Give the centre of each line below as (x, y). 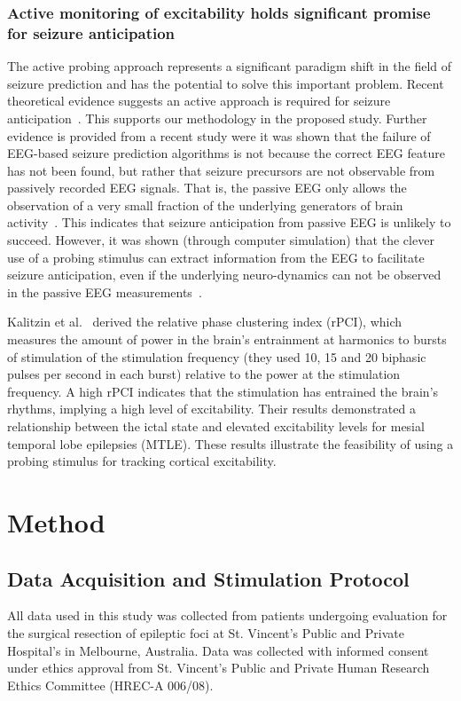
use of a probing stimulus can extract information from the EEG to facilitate (216, 257)
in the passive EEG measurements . (105, 291)
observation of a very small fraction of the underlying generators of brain (205, 205)
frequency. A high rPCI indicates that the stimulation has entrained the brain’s (223, 391)
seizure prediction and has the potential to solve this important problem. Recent (226, 83)
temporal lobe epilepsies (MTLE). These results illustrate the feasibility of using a (230, 443)
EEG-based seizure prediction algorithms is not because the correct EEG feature (226, 153)
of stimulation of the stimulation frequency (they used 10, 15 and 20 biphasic (217, 356)
